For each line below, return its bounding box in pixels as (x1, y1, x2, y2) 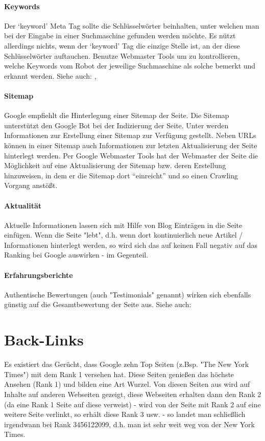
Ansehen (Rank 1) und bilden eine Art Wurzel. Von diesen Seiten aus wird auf (4, 379, 250, 389)
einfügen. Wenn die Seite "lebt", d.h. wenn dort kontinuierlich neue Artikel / (4, 229, 243, 240)
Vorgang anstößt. (4, 180, 58, 191)
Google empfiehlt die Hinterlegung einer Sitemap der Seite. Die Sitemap (4, 110, 229, 121)
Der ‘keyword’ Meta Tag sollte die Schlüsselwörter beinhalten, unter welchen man (4, 20, 259, 31)
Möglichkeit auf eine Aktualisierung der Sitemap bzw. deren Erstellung (4, 160, 226, 171)
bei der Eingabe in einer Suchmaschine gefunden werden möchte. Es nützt (4, 30, 236, 41)
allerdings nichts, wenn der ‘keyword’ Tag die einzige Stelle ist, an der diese (4, 40, 240, 51)
